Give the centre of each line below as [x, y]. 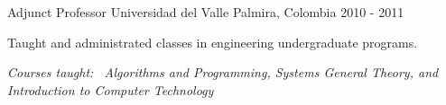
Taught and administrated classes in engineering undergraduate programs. [213, 42]
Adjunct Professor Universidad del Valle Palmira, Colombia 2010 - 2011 [206, 12]
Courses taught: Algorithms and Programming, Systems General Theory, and [223, 72]
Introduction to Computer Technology [111, 89]
